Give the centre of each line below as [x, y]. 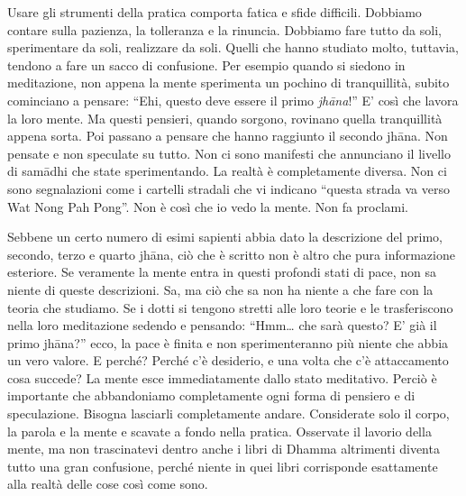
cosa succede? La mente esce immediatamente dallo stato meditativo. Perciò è [222, 377]
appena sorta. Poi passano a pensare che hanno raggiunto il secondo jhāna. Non [228, 136]
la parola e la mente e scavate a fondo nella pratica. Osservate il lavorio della [219, 431]
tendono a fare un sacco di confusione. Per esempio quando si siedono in [206, 64]
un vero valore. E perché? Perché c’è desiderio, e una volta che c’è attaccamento [228, 360]
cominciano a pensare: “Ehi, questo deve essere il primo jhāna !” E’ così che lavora [233, 100]
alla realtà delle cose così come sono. [108, 484]
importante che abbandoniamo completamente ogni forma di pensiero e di [211, 395]
